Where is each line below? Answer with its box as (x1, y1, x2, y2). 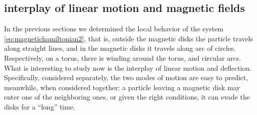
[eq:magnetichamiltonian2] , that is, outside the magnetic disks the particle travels (4, 33, 254, 43)
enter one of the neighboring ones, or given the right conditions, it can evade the (4, 92, 250, 102)
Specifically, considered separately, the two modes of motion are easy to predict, (4, 72, 248, 83)
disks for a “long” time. (4, 101, 75, 112)
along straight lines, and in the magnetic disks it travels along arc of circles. (4, 43, 236, 53)
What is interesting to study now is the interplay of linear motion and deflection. (4, 62, 252, 73)
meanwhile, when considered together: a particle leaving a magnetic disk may (4, 82, 241, 92)
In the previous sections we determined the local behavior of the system (4, 23, 224, 34)
